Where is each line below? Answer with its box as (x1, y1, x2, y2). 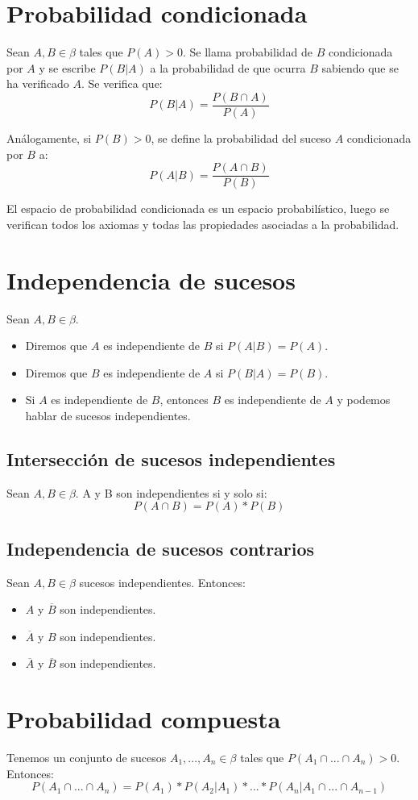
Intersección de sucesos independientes (6, 446, 336, 471)
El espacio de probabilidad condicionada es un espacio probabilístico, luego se (6, 200, 390, 217)
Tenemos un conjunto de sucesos (6, 749, 167, 765)
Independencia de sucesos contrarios (6, 535, 315, 560)
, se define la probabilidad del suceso (151, 129, 331, 146)
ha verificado (6, 75, 69, 92)
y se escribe (39, 59, 96, 76)
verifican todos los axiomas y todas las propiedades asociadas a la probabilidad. (6, 215, 399, 232)
